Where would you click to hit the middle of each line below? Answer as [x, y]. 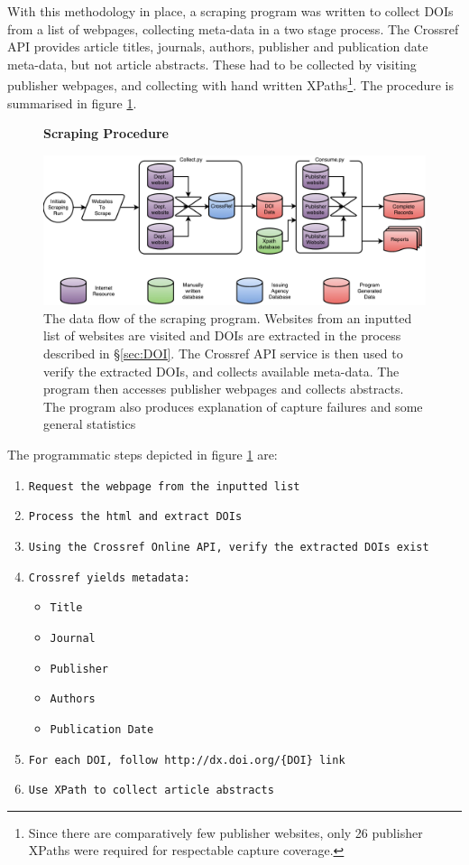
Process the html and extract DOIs [135, 517]
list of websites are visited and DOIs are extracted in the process [222, 335]
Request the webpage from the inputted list [164, 486]
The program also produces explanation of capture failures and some [233, 406]
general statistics [90, 424]
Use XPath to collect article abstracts [151, 791]
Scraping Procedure [106, 133]
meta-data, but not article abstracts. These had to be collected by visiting [212, 64]
